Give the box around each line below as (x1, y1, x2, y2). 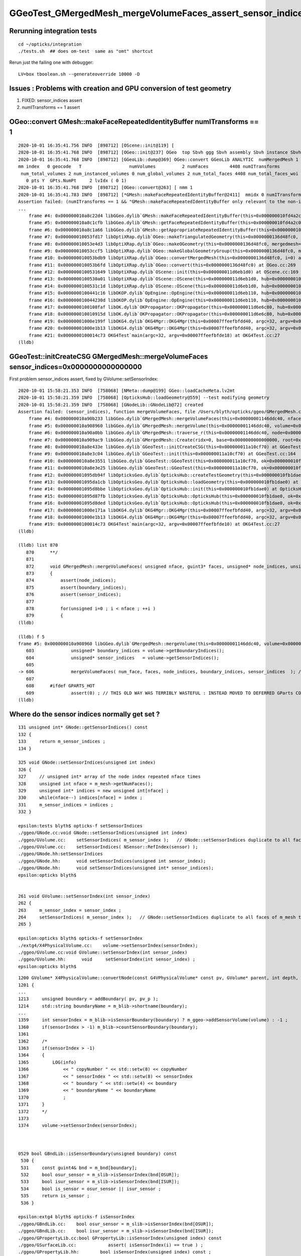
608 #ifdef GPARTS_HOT (26, 683, 95, 689)
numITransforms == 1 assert (22, 104, 80, 111)
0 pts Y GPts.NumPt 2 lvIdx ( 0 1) (26, 177, 127, 183)
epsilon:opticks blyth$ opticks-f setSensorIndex (18, 935, 143, 941)
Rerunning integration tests (9, 27, 97, 35)
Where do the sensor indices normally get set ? (9, 710, 160, 718)
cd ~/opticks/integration (18, 41, 82, 47)
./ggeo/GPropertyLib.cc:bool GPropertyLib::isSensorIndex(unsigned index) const (18, 1235, 222, 1241)
